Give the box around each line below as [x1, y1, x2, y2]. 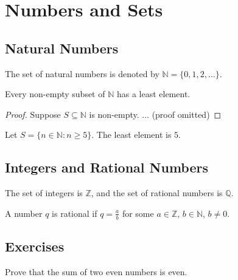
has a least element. [116, 87, 191, 100]
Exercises [5, 236, 65, 255]
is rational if [52, 207, 97, 219]
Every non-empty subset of [5, 87, 105, 100]
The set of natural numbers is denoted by [5, 67, 159, 80]
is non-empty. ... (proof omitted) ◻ [89, 108, 222, 120]
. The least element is [91, 128, 172, 141]
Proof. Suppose [5, 108, 61, 120]
